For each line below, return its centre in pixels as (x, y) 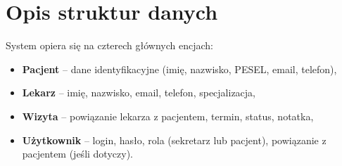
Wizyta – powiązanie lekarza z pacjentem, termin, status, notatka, (168, 116)
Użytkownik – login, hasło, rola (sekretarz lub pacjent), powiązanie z (174, 140)
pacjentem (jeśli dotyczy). (77, 154)
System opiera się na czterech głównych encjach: (109, 45)
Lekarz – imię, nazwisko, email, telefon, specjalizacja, (139, 92)
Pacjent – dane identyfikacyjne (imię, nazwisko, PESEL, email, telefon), (179, 69)
